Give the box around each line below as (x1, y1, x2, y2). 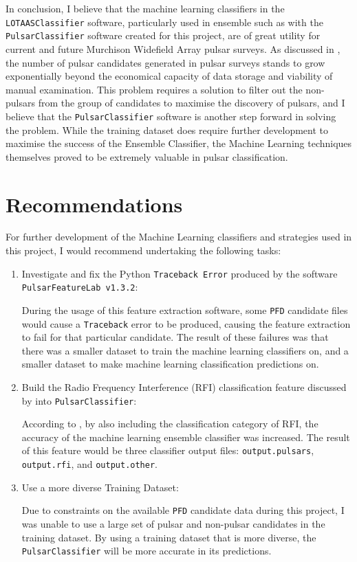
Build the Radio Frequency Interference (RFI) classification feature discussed (21, 380, 347, 394)
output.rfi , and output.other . (21, 457, 158, 471)
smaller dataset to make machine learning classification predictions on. (21, 357, 319, 371)
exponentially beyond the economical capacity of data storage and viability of (6, 69, 333, 83)
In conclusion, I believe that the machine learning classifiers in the (6, 1, 285, 15)
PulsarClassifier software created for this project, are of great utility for (6, 28, 321, 43)
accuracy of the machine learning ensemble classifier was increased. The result (21, 429, 350, 444)
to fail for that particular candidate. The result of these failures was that (21, 330, 329, 344)
